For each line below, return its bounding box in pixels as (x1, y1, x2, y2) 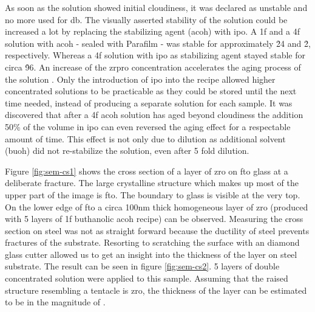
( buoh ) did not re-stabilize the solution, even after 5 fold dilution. (5, 144, 249, 157)
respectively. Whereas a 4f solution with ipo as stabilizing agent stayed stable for (5, 49, 305, 61)
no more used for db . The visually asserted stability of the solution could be (5, 13, 288, 26)
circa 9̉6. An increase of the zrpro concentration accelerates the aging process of (5, 60, 301, 73)
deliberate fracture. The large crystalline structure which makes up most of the (5, 176, 299, 189)
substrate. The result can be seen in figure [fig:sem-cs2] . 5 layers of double (5, 260, 280, 272)
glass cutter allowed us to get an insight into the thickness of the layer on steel (5, 248, 297, 260)
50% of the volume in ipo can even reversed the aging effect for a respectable (5, 120, 291, 133)
